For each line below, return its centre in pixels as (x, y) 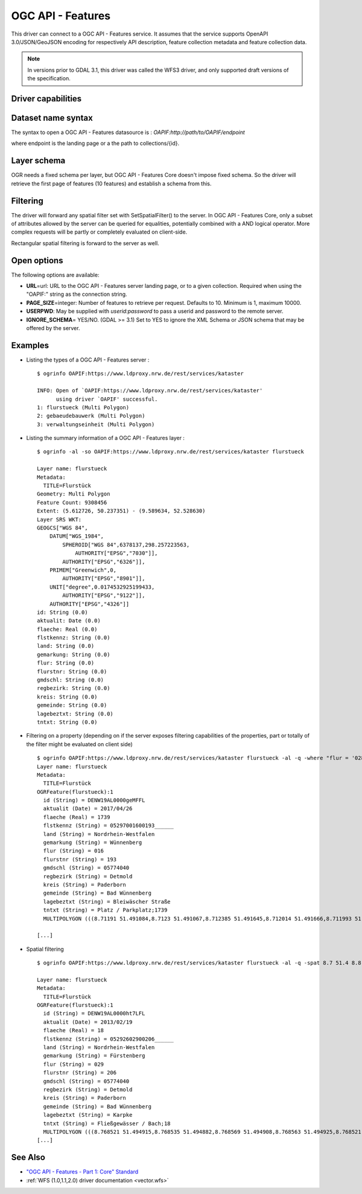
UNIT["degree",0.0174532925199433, (102, 587)
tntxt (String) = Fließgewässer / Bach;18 (107, 1123)
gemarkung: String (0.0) (74, 654)
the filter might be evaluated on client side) (79, 744)
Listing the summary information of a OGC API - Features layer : (106, 438)
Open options (37, 260)
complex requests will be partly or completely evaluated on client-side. (99, 232)
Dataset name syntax (52, 118)
